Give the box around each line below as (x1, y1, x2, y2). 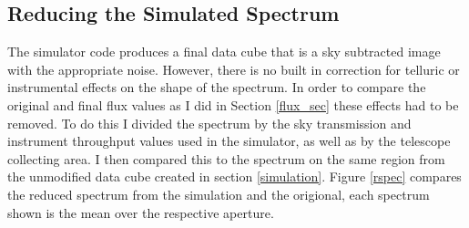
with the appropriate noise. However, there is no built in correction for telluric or (7, 59, 460, 78)
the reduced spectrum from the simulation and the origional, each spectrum (7, 184, 430, 203)
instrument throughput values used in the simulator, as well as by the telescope (7, 131, 451, 150)
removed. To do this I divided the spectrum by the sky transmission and (7, 113, 412, 132)
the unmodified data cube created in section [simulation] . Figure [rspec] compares (7, 167, 462, 186)
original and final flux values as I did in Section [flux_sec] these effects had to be (7, 95, 459, 114)
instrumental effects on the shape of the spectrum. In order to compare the (7, 78, 426, 97)
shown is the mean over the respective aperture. (7, 202, 274, 222)
